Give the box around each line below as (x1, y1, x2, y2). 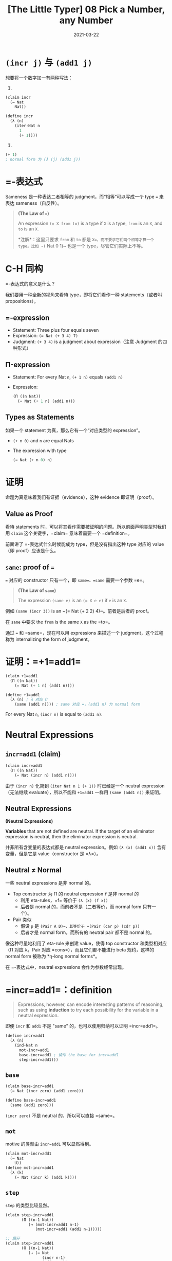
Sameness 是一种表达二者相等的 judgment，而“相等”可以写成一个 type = (5, 194, 158, 200)
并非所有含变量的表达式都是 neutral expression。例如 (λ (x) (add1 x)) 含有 (5, 844, 166, 850)
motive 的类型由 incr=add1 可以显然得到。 (5, 1141, 94, 1147)
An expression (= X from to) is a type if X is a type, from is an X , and (17, 220, 163, 227)
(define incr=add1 (5, 1033, 45, 1038)
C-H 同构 (5, 263, 44, 275)
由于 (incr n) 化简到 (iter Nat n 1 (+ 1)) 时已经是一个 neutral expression (5, 783, 165, 789)
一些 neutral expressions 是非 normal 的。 (5, 880, 94, 886)
